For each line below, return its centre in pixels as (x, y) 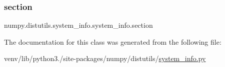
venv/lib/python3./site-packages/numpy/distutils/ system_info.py (105, 58)
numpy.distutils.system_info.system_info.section (78, 25)
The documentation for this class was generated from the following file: (113, 41)
